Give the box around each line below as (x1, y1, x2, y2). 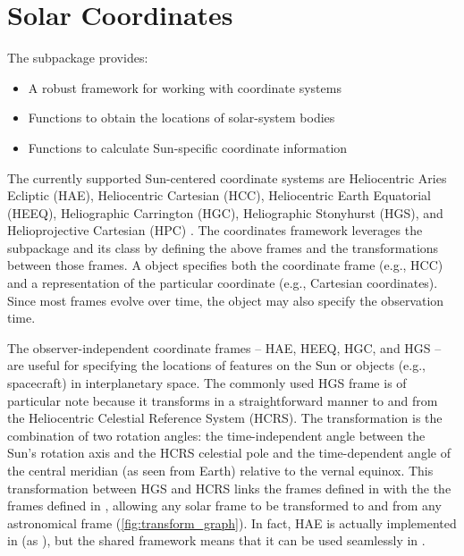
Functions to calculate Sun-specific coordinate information (28, 138, 348, 156)
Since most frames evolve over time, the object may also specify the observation (7, 291, 444, 309)
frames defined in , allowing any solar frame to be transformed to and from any (7, 496, 442, 515)
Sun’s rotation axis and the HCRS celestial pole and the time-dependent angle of (7, 443, 451, 462)
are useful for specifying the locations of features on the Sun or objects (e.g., (7, 356, 426, 375)
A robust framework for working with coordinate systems (28, 78, 342, 97)
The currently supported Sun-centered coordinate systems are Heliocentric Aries (7, 168, 447, 187)
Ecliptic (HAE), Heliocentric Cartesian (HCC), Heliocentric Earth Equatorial (7, 186, 431, 205)
